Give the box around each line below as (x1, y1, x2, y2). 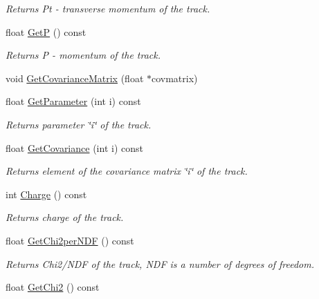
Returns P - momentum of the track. (6, 48, 161, 62)
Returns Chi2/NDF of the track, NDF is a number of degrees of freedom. (6, 256, 315, 271)
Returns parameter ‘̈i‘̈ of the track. (6, 117, 152, 131)
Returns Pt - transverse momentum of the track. (6, 1, 210, 15)
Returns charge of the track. (6, 210, 124, 224)
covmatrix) (151, 70, 198, 85)
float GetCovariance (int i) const (6, 140, 143, 155)
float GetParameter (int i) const (6, 94, 141, 108)
